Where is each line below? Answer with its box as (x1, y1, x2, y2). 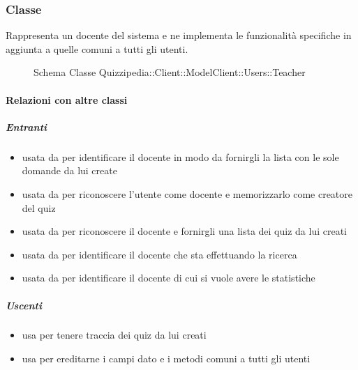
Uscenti (6, 298, 42, 312)
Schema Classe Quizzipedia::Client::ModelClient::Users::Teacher (33, 65, 306, 79)
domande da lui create (22, 163, 117, 178)
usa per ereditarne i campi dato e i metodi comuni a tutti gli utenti (22, 351, 311, 366)
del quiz (22, 200, 56, 215)
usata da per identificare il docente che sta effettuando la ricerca (22, 247, 297, 261)
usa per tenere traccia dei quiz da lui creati (22, 327, 207, 342)
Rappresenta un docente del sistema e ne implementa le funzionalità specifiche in (6, 28, 352, 43)
